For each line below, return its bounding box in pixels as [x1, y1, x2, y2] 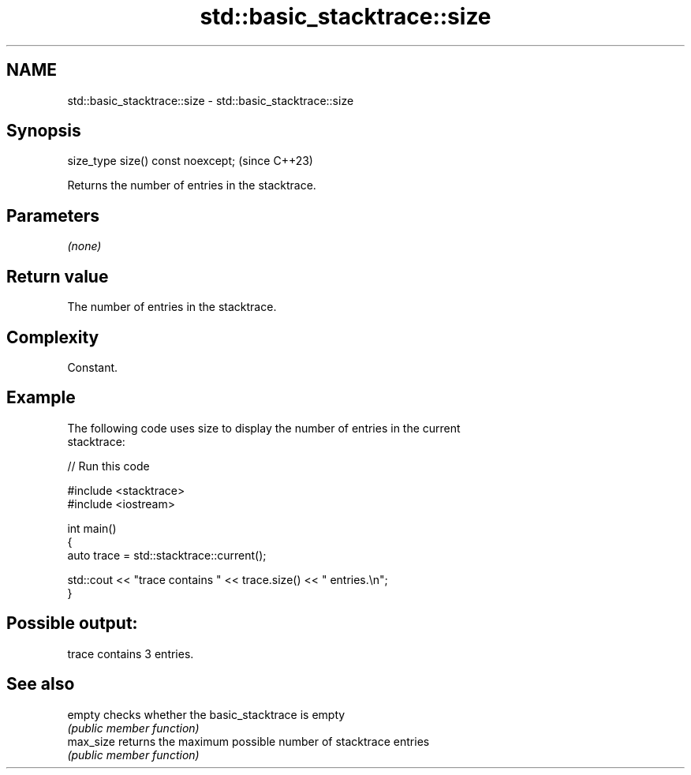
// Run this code [67, 459, 150, 473]
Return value [6, 266, 109, 286]
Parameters [6, 205, 99, 226]
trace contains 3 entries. [67, 646, 194, 661]
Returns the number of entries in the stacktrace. [67, 178, 316, 193]
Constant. [67, 360, 118, 374]
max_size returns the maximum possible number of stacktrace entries [67, 734, 430, 748]
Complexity [6, 327, 99, 347]
